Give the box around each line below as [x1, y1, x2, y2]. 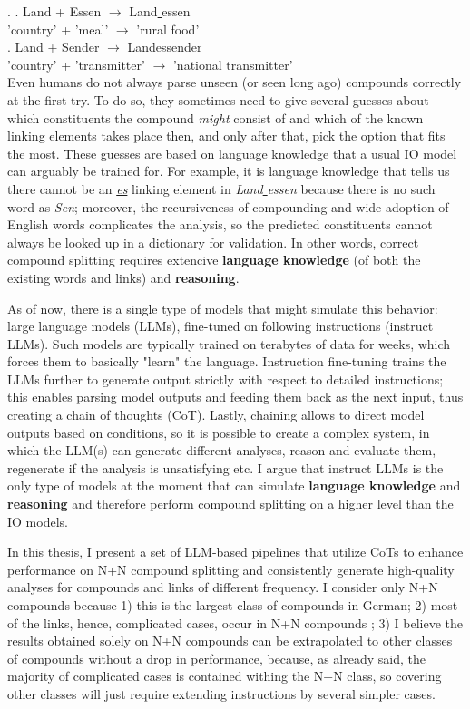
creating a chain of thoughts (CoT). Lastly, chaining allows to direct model [7, 405, 425, 424]
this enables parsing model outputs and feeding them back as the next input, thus [7, 387, 464, 406]
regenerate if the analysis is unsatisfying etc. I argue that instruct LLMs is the [7, 458, 444, 477]
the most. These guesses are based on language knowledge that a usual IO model [7, 143, 457, 162]
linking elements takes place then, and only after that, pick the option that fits [7, 126, 446, 145]
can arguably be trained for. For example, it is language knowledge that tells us [7, 161, 450, 180]
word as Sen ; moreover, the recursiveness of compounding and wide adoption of [7, 197, 449, 216]
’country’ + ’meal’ [7, 19, 109, 38]
